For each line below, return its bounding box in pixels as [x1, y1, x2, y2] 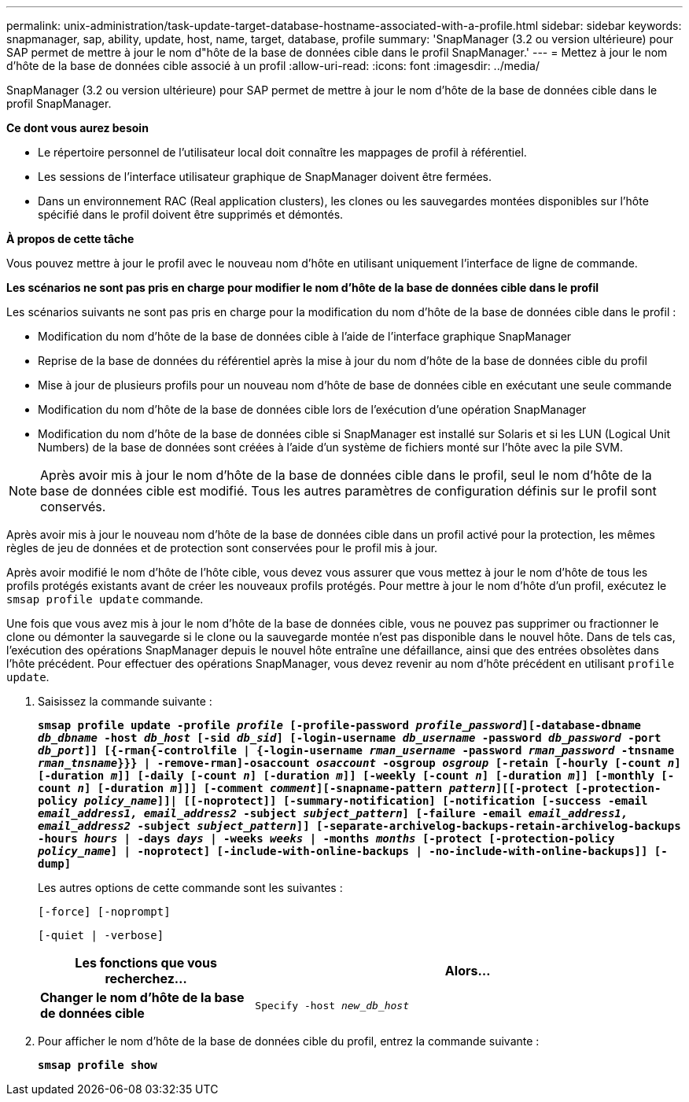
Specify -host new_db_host [255, 999, 409, 1012]
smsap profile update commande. [6, 592, 204, 606]
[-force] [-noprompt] [38, 905, 171, 918]
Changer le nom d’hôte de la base [40, 990, 245, 1005]
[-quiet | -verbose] [38, 929, 164, 942]
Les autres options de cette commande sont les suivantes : [38, 881, 343, 894]
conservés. [40, 499, 106, 514]
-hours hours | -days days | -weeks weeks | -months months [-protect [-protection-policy [38, 832, 615, 845]
